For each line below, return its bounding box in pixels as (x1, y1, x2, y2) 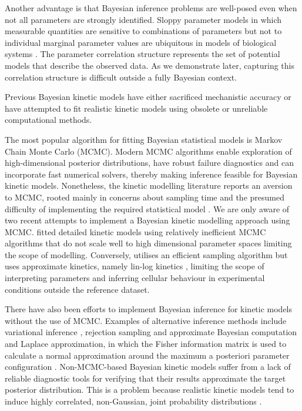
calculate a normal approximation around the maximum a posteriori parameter (5, 349, 290, 361)
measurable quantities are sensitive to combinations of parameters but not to (5, 25, 282, 37)
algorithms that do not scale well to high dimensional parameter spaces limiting (5, 237, 292, 249)
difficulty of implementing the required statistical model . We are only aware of (5, 202, 290, 215)
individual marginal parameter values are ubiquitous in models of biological (5, 36, 277, 48)
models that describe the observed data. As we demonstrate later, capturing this (5, 59, 294, 71)
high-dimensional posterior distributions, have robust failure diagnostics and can (5, 156, 294, 169)
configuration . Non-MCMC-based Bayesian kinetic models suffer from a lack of (5, 360, 291, 373)
